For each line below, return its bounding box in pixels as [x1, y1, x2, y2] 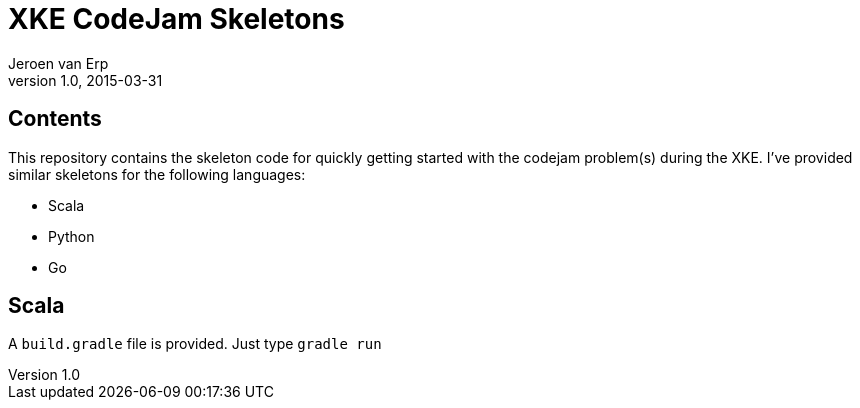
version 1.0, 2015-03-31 [8, 71, 163, 89]
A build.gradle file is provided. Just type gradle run [8, 335, 382, 353]
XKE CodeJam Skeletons [8, 2, 345, 36]
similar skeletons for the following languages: [8, 165, 306, 183]
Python [48, 227, 95, 245]
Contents [8, 106, 102, 132]
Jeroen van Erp [8, 54, 109, 72]
